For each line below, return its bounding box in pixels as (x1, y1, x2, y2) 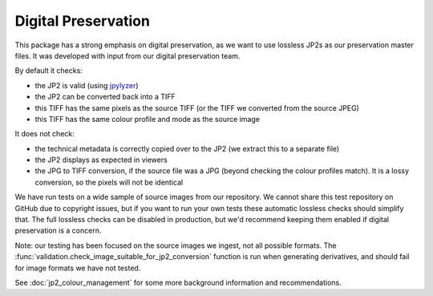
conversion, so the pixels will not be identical (34, 177, 184, 187)
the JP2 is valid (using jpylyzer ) (34, 80, 140, 90)
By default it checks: (14, 66, 83, 75)
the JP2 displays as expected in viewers (34, 155, 168, 164)
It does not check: (14, 129, 75, 139)
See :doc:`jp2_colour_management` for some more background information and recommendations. (14, 278, 342, 287)
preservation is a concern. (14, 225, 102, 236)
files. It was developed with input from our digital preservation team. (14, 51, 241, 60)
